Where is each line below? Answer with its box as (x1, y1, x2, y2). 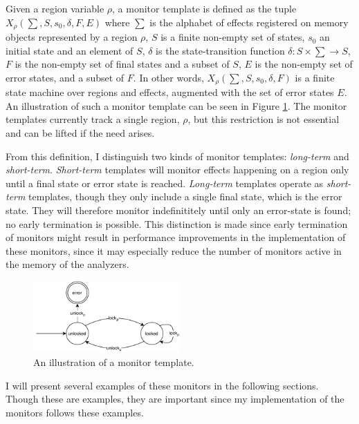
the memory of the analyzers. (6, 257, 129, 271)
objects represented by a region (6, 30, 138, 44)
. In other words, (133, 70, 204, 84)
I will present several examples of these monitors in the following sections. (6, 378, 319, 392)
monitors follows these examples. (6, 405, 144, 419)
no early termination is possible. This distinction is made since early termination (6, 216, 348, 231)
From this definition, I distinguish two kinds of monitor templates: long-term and (6, 148, 349, 163)
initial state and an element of (6, 43, 134, 57)
